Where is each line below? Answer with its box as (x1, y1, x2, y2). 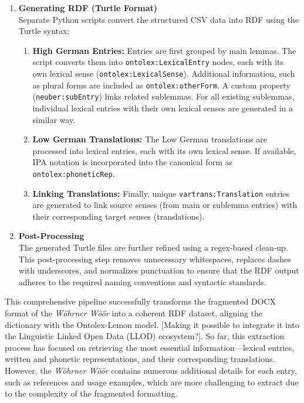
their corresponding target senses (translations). (32, 210, 205, 222)
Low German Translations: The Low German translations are (32, 133, 268, 145)
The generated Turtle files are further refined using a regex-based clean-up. (18, 241, 288, 254)
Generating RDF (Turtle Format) (18, 2, 158, 13)
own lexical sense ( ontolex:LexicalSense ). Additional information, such (32, 67, 295, 80)
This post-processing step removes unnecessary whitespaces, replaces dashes (18, 252, 291, 265)
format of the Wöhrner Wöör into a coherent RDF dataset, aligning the (5, 307, 263, 319)
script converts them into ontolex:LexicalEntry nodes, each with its (32, 56, 284, 68)
